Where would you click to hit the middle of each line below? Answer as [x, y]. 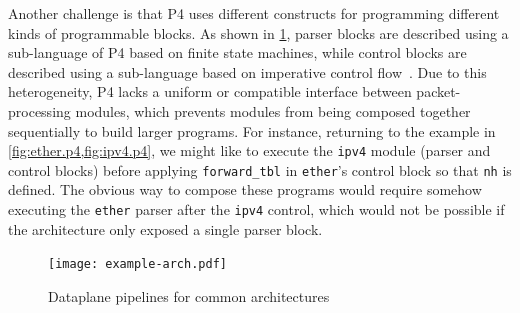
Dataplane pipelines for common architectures [189, 295]
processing [39, 110]
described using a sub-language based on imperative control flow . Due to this [247, 71]
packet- [438, 91]
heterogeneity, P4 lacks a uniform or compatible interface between [210, 91]
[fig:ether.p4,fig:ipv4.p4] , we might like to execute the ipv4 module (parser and [249, 150]
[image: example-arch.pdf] [137, 264]
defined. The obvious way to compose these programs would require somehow [245, 189]
